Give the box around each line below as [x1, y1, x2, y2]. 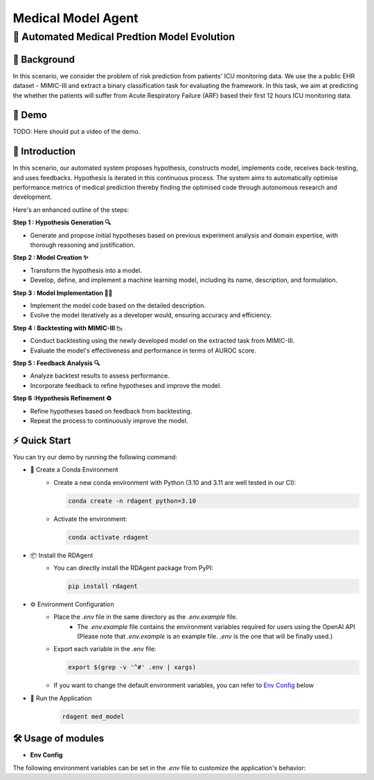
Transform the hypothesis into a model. [30, 266, 142, 274]
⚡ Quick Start [12, 434, 71, 446]
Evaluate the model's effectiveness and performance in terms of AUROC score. [30, 346, 256, 355]
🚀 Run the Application [30, 693, 92, 702]
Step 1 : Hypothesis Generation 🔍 [12, 218, 112, 227]
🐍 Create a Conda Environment [30, 466, 118, 474]
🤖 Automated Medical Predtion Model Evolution [12, 30, 235, 43]
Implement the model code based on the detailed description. [30, 301, 206, 310]
